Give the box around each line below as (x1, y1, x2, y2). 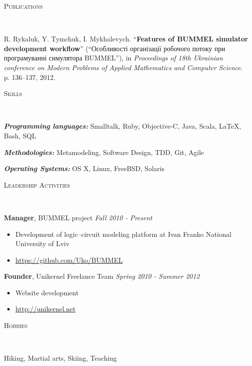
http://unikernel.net (15, 304, 76, 314)
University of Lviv (15, 238, 70, 249)
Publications (4, 1, 43, 11)
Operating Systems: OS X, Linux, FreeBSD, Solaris (4, 163, 164, 173)
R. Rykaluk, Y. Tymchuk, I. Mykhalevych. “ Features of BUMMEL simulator (4, 34, 248, 44)
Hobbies (4, 320, 28, 330)
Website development (15, 287, 79, 297)
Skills (4, 88, 22, 98)
